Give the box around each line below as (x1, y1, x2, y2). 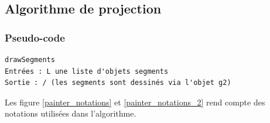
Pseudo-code (5, 30, 65, 45)
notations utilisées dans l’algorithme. (5, 107, 136, 119)
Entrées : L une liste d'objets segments (5, 67, 169, 76)
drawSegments (5, 56, 55, 64)
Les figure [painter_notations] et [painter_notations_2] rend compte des (5, 95, 265, 108)
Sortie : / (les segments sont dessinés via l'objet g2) (5, 78, 231, 87)
